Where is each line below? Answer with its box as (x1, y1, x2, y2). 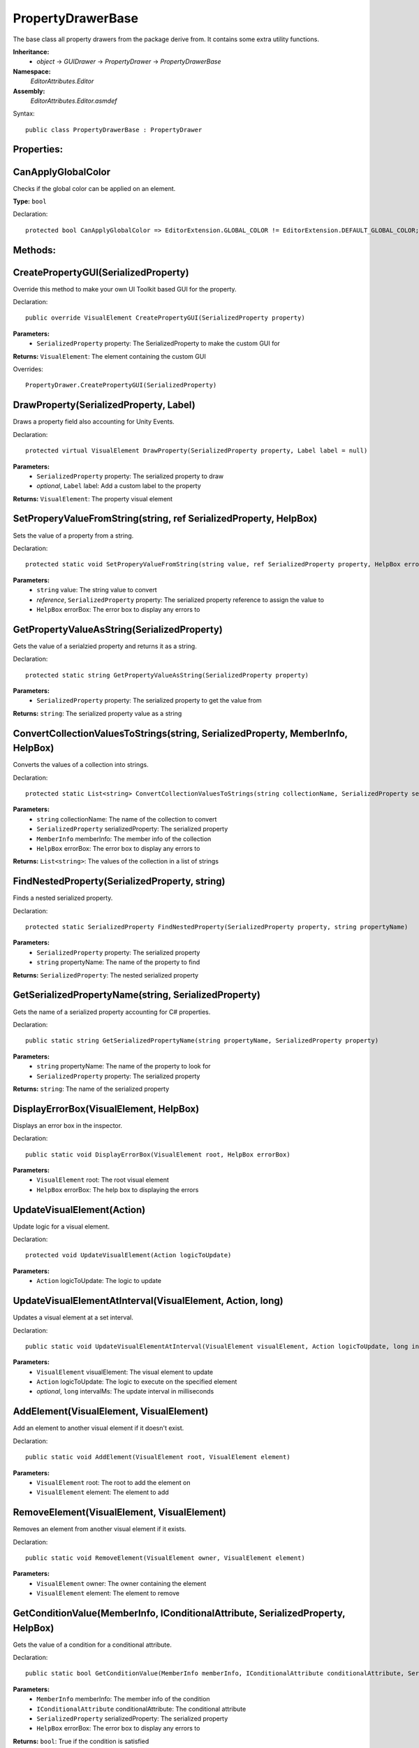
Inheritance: (13, 48, 50, 56)
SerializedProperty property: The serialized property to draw (36, 472, 224, 480)
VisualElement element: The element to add (36, 1488, 169, 1496)
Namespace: (13, 67, 52, 76)
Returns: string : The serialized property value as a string (13, 709, 182, 717)
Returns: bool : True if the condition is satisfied (13, 1737, 149, 1745)
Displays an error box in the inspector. (13, 1121, 122, 1129)
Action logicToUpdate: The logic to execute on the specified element (36, 1377, 237, 1386)
